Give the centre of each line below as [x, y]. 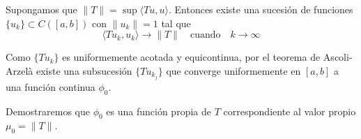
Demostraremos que [48, 111]
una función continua [51, 86]
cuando [205, 35]
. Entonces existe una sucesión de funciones [261, 9]
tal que [176, 23]
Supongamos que [41, 9]
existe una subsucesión [84, 70]
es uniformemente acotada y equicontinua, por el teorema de [191, 57]
